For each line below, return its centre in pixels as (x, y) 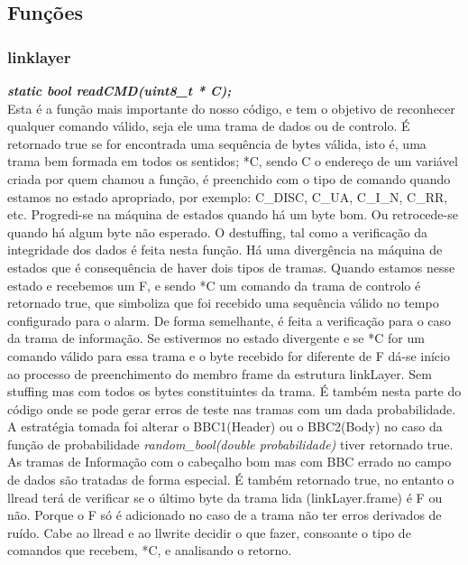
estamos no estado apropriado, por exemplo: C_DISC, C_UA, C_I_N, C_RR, (228, 196)
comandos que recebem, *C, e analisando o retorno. (150, 550)
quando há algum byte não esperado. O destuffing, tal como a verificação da (218, 232)
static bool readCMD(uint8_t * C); (119, 90)
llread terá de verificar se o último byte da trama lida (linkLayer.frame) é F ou (225, 497)
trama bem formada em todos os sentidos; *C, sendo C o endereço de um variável (233, 161)
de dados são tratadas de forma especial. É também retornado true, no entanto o (231, 480)
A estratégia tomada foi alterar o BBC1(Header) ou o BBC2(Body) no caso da (225, 426)
